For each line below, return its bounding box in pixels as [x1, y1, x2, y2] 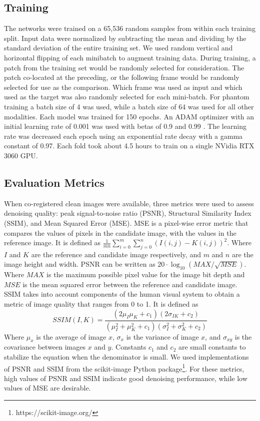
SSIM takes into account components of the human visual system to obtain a [4, 289, 240, 299]
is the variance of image [126, 331, 199, 342]
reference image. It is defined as [4, 237, 101, 248]
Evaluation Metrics [4, 174, 104, 190]
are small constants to [178, 342, 246, 352]
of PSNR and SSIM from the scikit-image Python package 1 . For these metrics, [4, 362, 244, 374]
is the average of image [36, 331, 106, 342]
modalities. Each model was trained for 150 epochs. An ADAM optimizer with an [4, 111, 254, 121]
